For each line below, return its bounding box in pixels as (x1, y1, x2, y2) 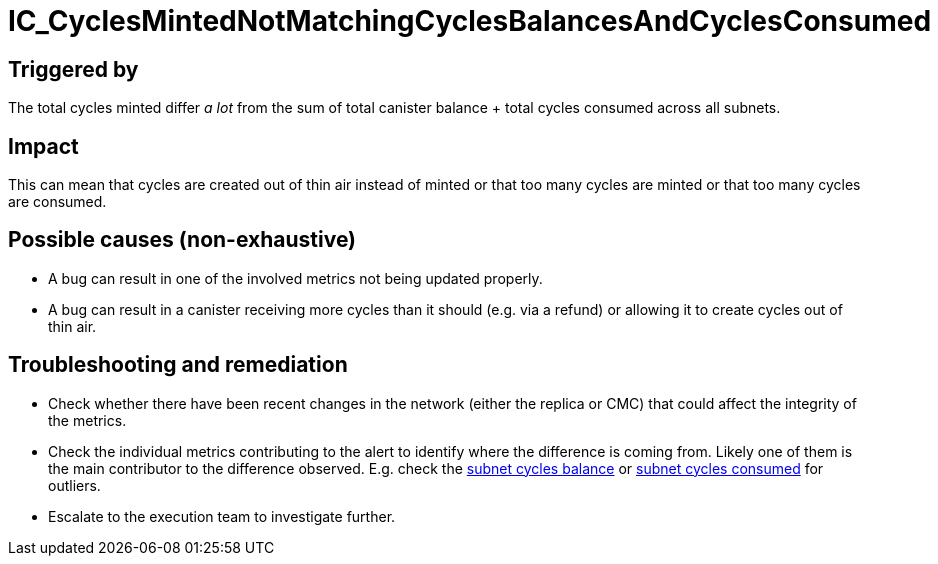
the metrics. (48, 411, 127, 429)
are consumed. (8, 193, 107, 211)
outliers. (48, 476, 101, 494)
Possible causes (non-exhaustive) (8, 227, 357, 253)
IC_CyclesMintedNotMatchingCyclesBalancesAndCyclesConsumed (8, 4, 932, 38)
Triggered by (8, 56, 139, 82)
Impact (8, 133, 79, 159)
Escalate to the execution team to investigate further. (48, 507, 396, 525)
